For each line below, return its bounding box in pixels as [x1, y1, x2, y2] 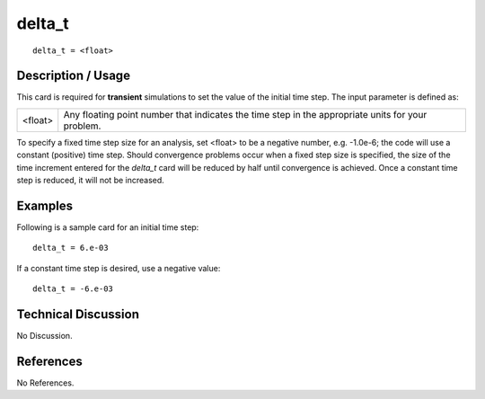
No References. [16, 377, 75, 388]
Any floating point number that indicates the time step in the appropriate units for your [63, 108, 428, 120]
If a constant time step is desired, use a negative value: [16, 262, 221, 273]
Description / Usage [16, 68, 130, 84]
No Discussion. [16, 331, 73, 341]
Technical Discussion [16, 306, 139, 322]
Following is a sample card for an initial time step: [16, 221, 199, 233]
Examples [16, 198, 74, 213]
